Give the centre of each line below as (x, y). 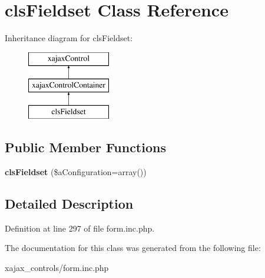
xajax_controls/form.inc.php (57, 267)
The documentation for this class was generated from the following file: (133, 248)
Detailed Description (69, 203)
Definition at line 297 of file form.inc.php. (80, 228)
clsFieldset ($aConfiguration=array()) (76, 171)
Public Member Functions (85, 147)
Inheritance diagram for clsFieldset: (69, 38)
